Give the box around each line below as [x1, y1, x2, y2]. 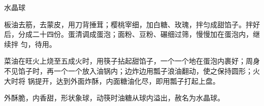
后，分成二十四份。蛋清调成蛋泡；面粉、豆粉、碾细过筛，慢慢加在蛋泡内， [4, 29, 253, 39]
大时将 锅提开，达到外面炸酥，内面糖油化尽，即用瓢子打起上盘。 [4, 75, 220, 86]
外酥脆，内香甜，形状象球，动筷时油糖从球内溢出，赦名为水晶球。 [4, 92, 224, 103]
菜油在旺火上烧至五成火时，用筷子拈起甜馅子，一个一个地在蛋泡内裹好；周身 [4, 56, 260, 66]
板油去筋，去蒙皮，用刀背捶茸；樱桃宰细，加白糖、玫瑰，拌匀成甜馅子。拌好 [4, 19, 260, 29]
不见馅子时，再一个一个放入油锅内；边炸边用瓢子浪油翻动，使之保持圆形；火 [4, 65, 260, 76]
